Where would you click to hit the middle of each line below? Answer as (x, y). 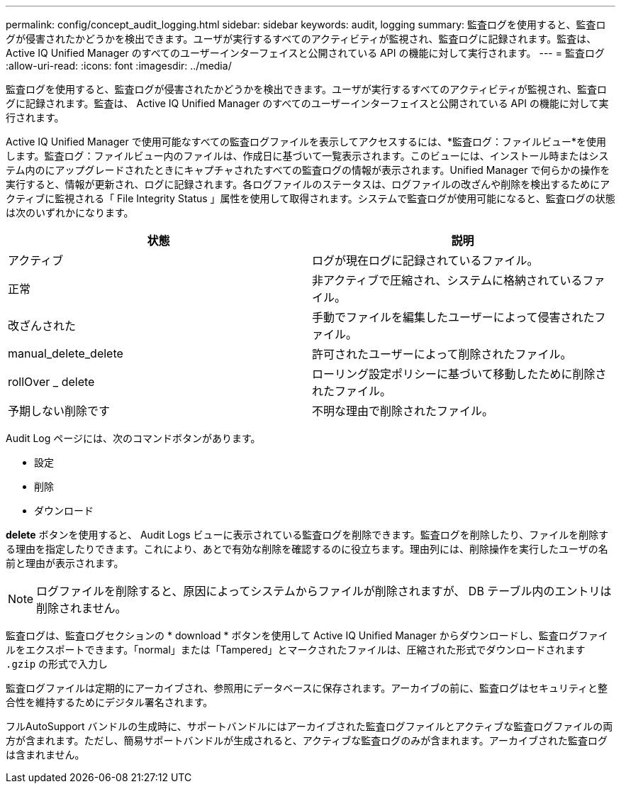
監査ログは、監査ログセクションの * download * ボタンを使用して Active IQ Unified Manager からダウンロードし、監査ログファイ (307, 635)
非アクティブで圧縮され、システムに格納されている (447, 280)
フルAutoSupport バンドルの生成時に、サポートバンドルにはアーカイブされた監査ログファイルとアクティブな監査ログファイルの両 (309, 726)
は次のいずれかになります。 (70, 213)
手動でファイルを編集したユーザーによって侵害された (453, 317)
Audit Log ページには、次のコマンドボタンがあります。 (133, 438)
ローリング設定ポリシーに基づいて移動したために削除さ (459, 374)
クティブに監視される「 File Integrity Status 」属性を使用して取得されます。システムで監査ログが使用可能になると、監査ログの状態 (310, 198)
